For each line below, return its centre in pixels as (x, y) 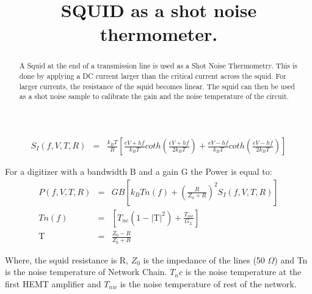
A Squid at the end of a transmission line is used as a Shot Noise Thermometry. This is (158, 66)
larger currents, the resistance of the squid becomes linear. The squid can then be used (157, 86)
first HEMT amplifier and (53, 283)
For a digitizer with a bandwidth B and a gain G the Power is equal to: (139, 171)
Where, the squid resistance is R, (67, 259)
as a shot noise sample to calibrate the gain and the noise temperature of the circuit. (154, 96)
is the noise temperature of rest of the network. (208, 283)
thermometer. (159, 34)
